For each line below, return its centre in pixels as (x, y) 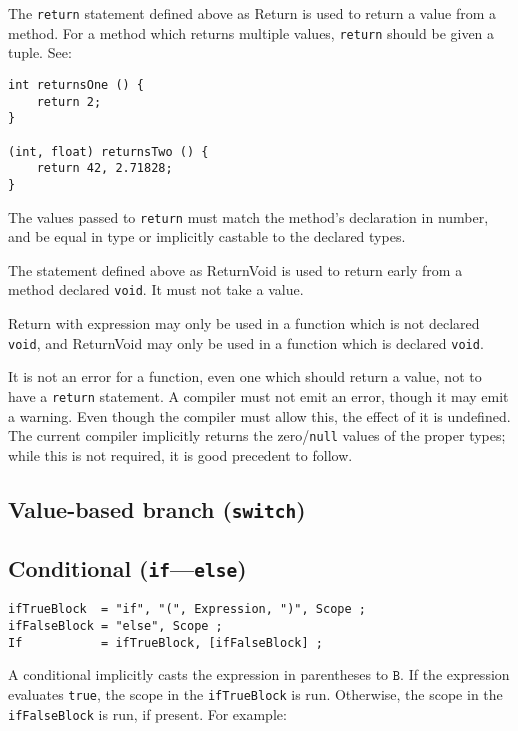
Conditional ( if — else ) (127, 568)
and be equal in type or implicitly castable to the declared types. (207, 236)
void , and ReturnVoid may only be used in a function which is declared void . (246, 342)
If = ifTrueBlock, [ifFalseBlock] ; (165, 642)
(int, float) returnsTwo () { (108, 151)
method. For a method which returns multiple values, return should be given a (251, 32)
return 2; (69, 101)
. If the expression (455, 674)
